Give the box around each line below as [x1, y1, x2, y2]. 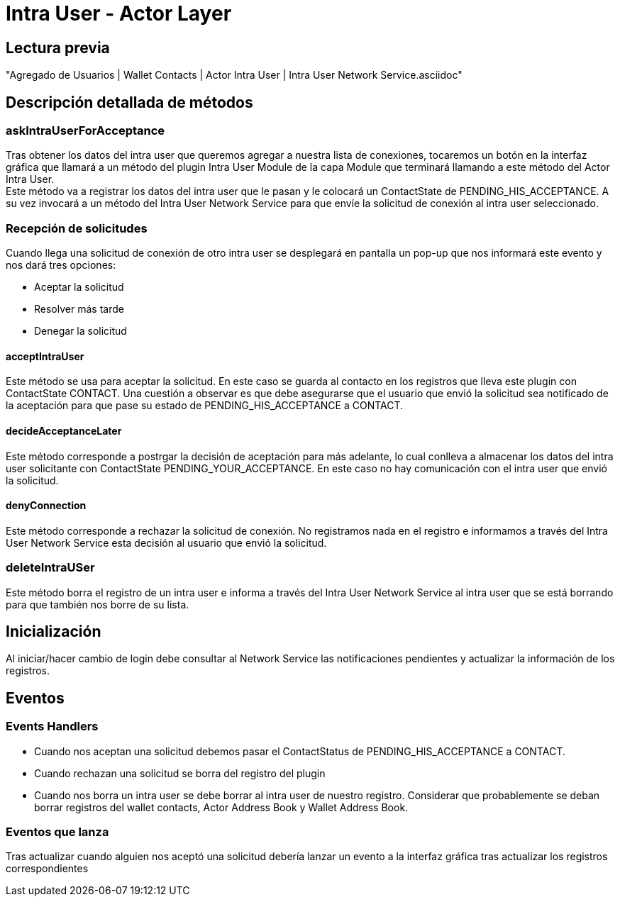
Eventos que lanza [6, 824, 109, 839]
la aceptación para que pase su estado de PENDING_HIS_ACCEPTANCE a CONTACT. [6, 399, 404, 412]
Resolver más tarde [34, 303, 124, 316]
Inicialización [6, 622, 101, 640]
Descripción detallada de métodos [6, 93, 253, 111]
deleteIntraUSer [6, 560, 95, 575]
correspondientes [6, 862, 89, 875]
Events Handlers [6, 719, 99, 734]
